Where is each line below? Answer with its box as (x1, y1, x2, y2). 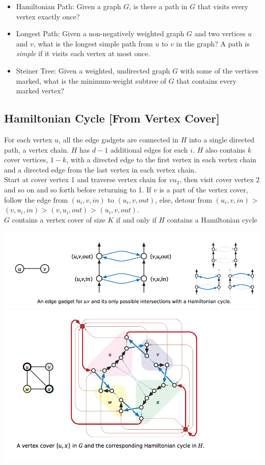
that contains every (176, 75, 236, 86)
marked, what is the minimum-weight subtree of (16, 75, 167, 86)
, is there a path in (129, 1, 188, 11)
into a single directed (189, 134, 255, 144)
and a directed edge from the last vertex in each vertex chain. (4, 164, 197, 175)
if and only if (116, 214, 156, 225)
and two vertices (194, 28, 246, 39)
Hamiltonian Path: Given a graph (16, 1, 121, 11)
